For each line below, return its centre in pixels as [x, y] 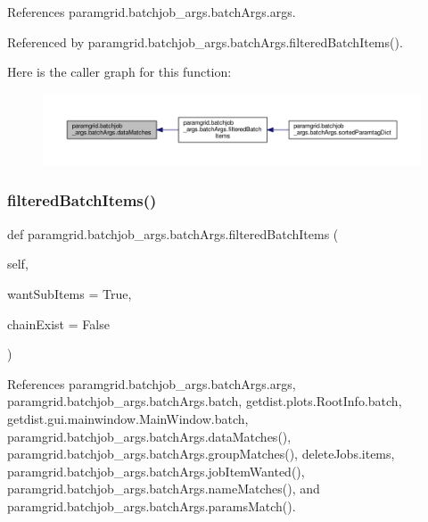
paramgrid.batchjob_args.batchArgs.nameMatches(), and [164, 489]
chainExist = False [58, 323]
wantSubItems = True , [70, 293]
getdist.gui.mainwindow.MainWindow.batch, [128, 418]
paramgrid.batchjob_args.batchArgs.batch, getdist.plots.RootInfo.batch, [205, 401]
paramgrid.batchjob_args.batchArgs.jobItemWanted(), [156, 471]
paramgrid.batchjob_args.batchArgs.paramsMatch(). [152, 505]
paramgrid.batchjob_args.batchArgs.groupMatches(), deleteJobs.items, [201, 454]
